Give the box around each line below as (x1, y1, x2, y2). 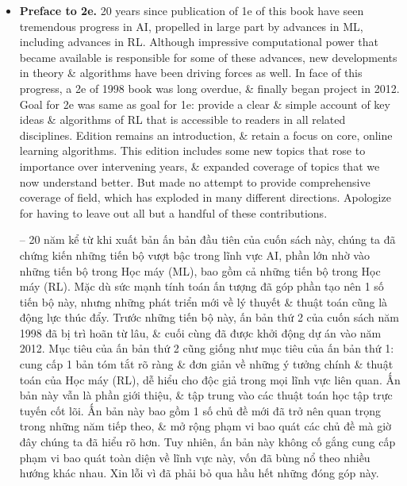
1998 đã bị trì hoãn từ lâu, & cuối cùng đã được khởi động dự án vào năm (19, 324, 382, 341)
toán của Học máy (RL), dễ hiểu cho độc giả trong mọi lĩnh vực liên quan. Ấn (19, 371, 401, 388)
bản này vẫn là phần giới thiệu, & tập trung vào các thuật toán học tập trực (19, 387, 393, 403)
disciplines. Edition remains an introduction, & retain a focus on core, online (19, 126, 393, 143)
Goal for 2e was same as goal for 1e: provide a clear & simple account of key (19, 95, 390, 112)
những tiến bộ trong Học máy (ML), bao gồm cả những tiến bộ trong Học (19, 262, 381, 279)
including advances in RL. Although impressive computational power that (19, 33, 379, 50)
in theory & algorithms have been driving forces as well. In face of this (19, 64, 363, 81)
